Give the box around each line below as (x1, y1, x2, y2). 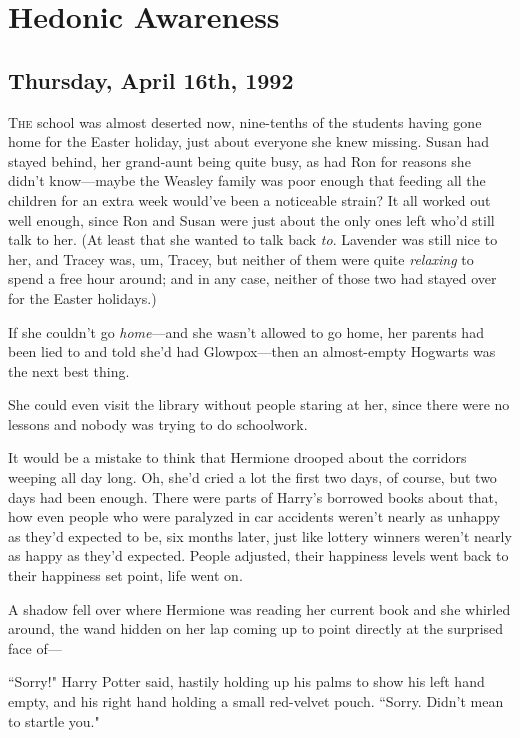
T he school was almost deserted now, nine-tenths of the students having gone (8, 111, 482, 132)
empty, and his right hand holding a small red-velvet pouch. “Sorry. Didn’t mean (8, 691, 504, 712)
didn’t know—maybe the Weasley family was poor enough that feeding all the (8, 170, 486, 191)
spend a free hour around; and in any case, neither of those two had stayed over (8, 268, 497, 289)
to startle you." (8, 710, 100, 731)
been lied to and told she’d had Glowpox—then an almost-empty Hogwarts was (8, 341, 496, 362)
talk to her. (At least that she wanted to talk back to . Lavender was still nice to (8, 229, 498, 250)
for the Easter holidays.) (8, 287, 157, 308)
